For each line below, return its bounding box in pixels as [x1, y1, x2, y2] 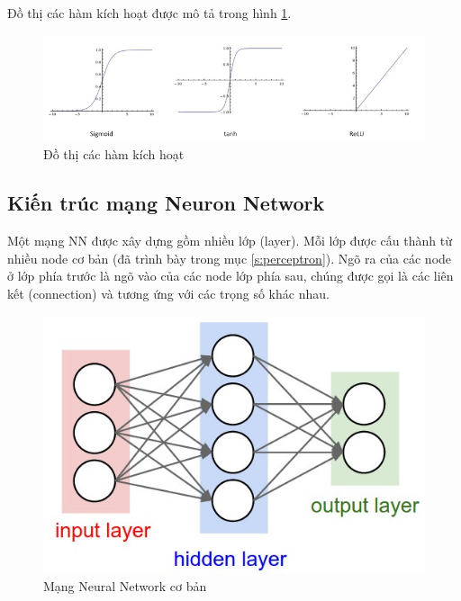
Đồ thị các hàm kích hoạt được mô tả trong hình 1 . [7, 4, 292, 22]
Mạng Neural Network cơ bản [43, 577, 207, 596]
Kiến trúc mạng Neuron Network [7, 189, 325, 217]
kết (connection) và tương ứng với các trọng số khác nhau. [7, 283, 330, 302]
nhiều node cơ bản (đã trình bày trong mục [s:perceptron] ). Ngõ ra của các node [7, 248, 452, 267]
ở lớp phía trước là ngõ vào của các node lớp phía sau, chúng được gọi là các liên [7, 266, 454, 285]
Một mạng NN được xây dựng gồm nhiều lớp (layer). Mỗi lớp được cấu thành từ [7, 231, 452, 250]
